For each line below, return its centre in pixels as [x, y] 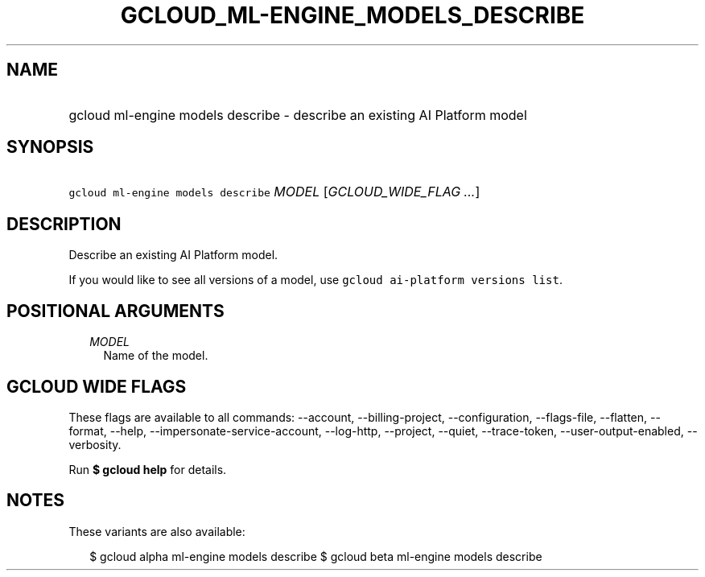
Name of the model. [156, 356]
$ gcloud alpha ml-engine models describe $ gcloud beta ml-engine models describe [316, 556]
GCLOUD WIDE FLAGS [97, 386]
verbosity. [95, 444]
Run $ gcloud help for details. [148, 469]
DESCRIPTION [64, 224]
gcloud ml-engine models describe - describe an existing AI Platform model [298, 115]
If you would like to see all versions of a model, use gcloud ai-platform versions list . [315, 280]
